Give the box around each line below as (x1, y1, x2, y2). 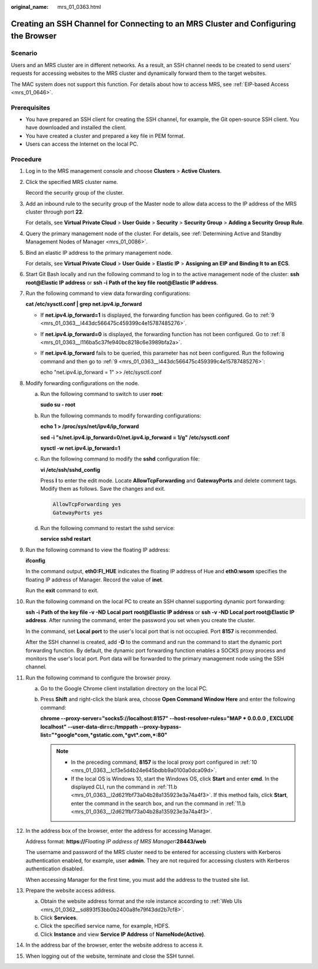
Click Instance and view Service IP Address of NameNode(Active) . (40, 931, 206, 938)
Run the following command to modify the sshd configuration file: (40, 455, 200, 462)
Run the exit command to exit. (25, 587, 99, 594)
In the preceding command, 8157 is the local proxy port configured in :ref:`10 (71, 758, 257, 766)
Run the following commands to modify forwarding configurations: (40, 412, 201, 419)
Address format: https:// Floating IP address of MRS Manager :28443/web (25, 837, 206, 845)
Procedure (11, 155, 42, 163)
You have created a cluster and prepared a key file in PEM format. (25, 132, 185, 139)
